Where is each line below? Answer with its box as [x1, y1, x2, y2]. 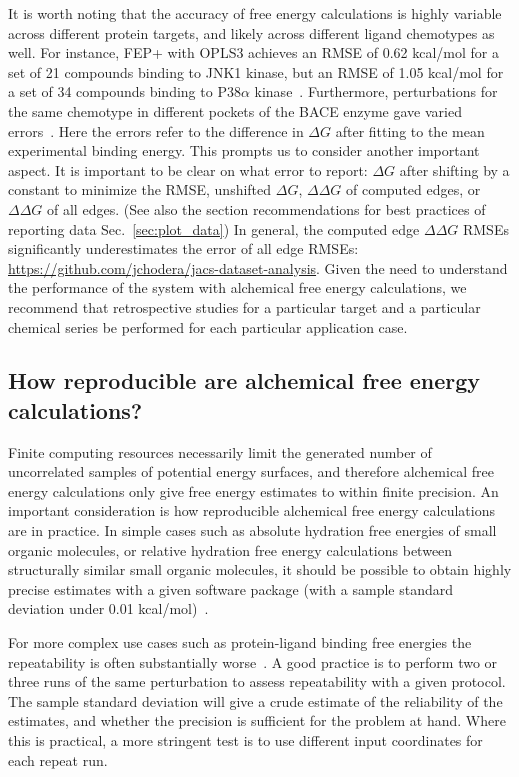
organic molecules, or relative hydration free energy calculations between [8, 539, 453, 560]
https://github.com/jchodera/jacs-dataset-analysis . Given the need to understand [8, 257, 508, 278]
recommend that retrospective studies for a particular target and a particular [8, 296, 481, 317]
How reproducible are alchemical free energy [8, 365, 481, 396]
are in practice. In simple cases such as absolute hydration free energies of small [8, 520, 497, 541]
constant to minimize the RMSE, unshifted [8, 179, 272, 200]
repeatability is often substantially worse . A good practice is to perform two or [8, 651, 498, 672]
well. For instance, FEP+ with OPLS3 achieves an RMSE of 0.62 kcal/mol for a [8, 42, 500, 63]
